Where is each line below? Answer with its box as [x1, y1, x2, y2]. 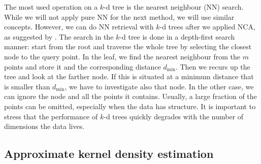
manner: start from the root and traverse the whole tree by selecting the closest [4, 41, 252, 52]
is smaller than [4, 81, 50, 91]
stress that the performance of [4, 111, 98, 121]
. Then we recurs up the [175, 61, 250, 72]
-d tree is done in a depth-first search [119, 31, 235, 42]
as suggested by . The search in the [4, 31, 114, 42]
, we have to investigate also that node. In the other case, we [64, 81, 254, 91]
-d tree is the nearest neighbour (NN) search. [104, 2, 244, 12]
